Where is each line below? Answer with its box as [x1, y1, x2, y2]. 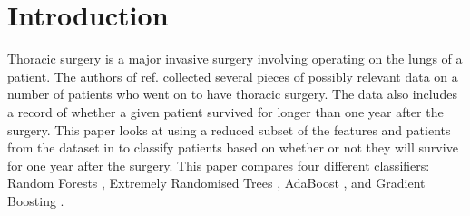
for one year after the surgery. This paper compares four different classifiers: [7, 155, 430, 174]
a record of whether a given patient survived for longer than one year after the [7, 102, 444, 121]
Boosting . [7, 191, 64, 210]
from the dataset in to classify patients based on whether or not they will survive [7, 138, 458, 157]
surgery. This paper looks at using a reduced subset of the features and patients [7, 120, 451, 139]
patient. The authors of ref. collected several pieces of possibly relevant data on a [7, 66, 458, 85]
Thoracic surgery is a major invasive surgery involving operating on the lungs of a [7, 49, 463, 68]
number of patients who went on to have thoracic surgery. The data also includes [7, 84, 457, 103]
